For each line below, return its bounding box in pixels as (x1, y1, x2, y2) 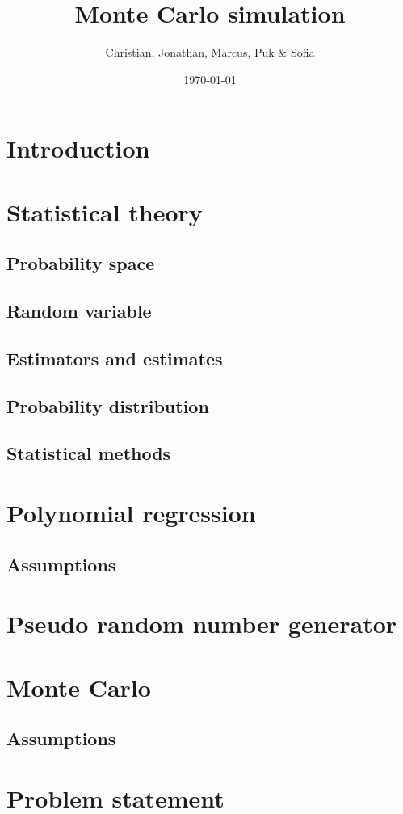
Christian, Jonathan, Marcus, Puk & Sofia (105, 44, 315, 61)
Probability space (6, 251, 155, 276)
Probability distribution (6, 393, 209, 418)
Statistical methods (6, 441, 171, 466)
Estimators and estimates (6, 345, 223, 370)
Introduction (6, 132, 150, 165)
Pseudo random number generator (6, 607, 397, 640)
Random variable (6, 298, 152, 323)
